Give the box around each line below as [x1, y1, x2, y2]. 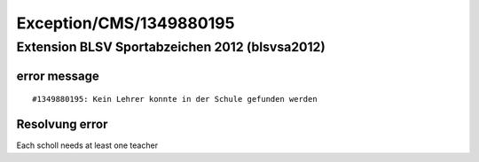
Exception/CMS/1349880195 [16, 13, 235, 33]
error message [16, 68, 99, 83]
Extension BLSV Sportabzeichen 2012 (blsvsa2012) [16, 39, 326, 55]
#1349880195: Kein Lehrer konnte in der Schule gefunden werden [32, 94, 318, 104]
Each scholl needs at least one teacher [16, 140, 159, 150]
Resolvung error [16, 117, 108, 132]
